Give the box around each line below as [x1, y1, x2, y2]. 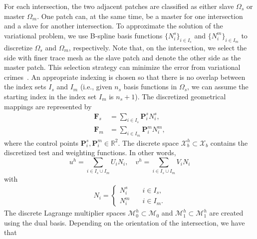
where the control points [4, 137, 79, 148]
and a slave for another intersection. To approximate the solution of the [4, 20, 223, 31]
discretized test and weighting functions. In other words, [4, 147, 176, 158]
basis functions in [123, 81, 177, 92]
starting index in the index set [4, 91, 97, 101]
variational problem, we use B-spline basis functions [4, 30, 163, 40]
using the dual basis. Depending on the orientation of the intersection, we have [4, 217, 245, 228]
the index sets [4, 81, 46, 92]
